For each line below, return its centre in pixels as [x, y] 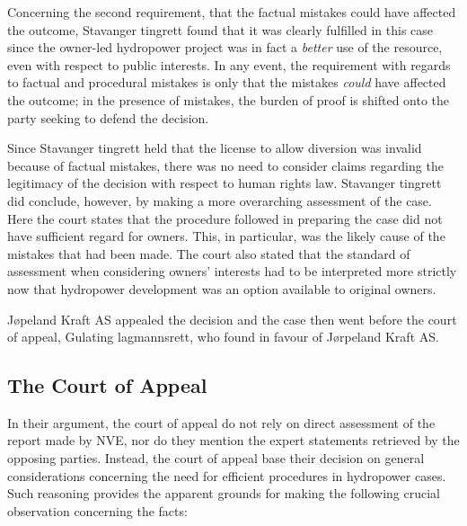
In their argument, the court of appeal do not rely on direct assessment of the [221, 422]
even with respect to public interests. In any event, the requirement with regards [229, 64]
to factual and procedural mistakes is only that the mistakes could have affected [227, 82]
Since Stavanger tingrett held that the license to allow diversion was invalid [215, 148]
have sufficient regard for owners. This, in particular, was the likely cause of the [226, 236]
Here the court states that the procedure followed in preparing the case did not [225, 218]
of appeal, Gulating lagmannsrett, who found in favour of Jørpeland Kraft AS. [223, 337]
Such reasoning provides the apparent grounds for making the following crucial [224, 493]
